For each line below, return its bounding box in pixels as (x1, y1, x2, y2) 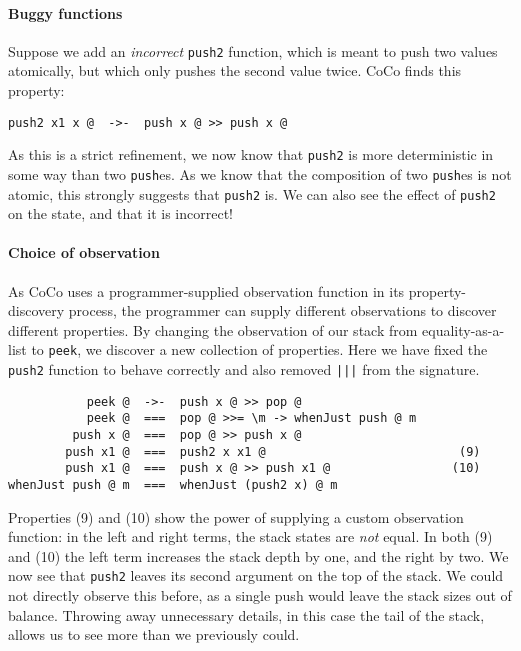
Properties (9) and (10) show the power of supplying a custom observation (8, 506, 464, 527)
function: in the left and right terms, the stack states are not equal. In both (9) (8, 526, 493, 547)
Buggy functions (8, 2, 123, 23)
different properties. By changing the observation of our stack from (8, 319, 418, 340)
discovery (8, 300, 65, 321)
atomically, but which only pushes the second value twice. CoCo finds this (8, 60, 462, 81)
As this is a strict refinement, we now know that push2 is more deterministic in (8, 144, 494, 165)
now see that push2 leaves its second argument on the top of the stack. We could (8, 565, 504, 586)
